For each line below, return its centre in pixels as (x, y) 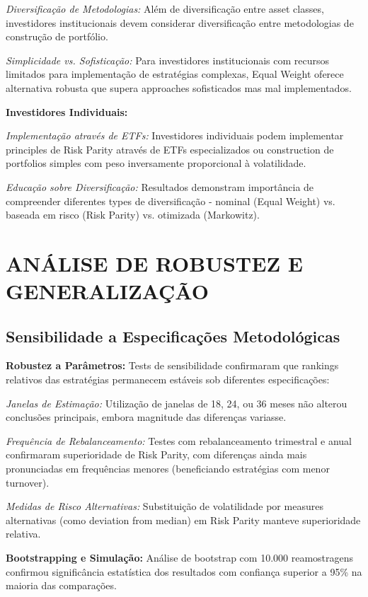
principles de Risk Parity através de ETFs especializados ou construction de (170, 149)
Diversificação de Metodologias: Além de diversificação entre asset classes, (165, 8)
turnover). (28, 482)
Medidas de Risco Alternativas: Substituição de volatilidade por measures (165, 506)
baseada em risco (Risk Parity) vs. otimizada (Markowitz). (133, 215)
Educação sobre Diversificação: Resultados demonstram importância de (160, 186)
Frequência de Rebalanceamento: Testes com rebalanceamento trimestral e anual (179, 440)
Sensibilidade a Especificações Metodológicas (173, 336)
